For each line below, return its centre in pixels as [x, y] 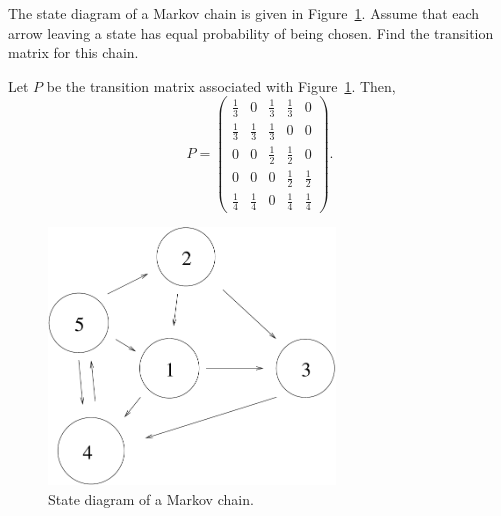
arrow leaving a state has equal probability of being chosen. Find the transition [251, 32]
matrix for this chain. [73, 52]
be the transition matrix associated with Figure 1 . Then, [221, 85]
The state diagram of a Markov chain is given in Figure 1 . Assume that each [244, 13]
